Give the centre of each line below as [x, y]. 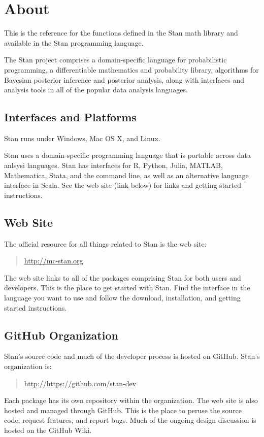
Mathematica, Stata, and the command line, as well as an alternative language [126, 175]
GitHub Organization [61, 335]
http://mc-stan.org [54, 261]
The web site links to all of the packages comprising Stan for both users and [123, 277]
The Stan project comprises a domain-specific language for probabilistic [115, 60]
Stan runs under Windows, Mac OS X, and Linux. [82, 138]
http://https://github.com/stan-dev [80, 383]
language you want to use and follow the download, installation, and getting [122, 298]
